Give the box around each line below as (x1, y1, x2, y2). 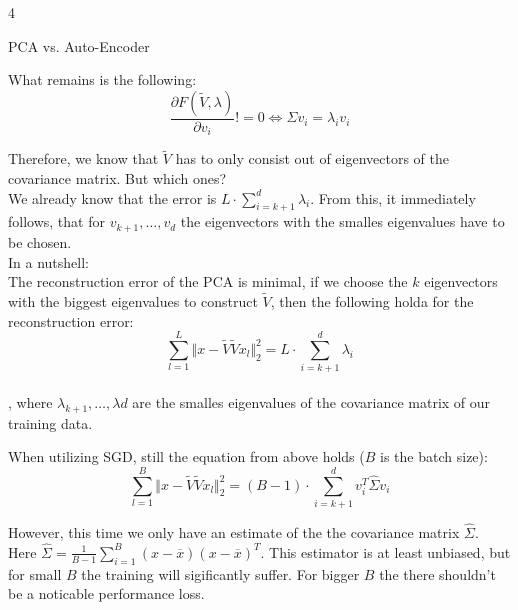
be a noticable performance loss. (8, 583, 205, 604)
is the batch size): (380, 446, 488, 467)
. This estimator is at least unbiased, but (260, 541, 511, 562)
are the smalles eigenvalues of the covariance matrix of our (132, 391, 491, 412)
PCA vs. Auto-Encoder (8, 35, 150, 56)
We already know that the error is (8, 187, 217, 208)
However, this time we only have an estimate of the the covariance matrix (8, 522, 460, 543)
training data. (8, 412, 93, 433)
